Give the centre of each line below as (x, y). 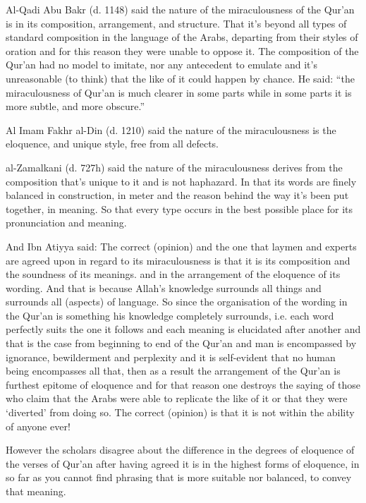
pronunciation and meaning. (66, 223)
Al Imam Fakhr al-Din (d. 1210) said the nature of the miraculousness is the (171, 129)
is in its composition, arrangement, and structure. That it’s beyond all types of (176, 23)
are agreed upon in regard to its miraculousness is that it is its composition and (178, 260)
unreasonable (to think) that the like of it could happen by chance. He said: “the (180, 78)
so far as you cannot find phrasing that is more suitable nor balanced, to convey (179, 477)
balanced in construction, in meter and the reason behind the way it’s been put (177, 195)
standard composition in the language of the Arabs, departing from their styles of (182, 37)
